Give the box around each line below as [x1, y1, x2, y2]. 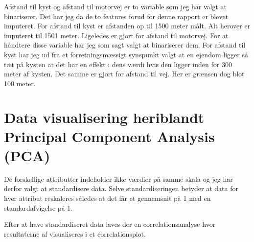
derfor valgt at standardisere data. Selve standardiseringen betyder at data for [4, 183, 238, 194]
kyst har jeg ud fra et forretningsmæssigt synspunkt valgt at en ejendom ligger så [4, 49, 248, 59]
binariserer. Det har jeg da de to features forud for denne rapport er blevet [4, 11, 229, 21]
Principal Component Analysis [4, 126, 215, 146]
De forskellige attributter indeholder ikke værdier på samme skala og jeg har [4, 173, 233, 184]
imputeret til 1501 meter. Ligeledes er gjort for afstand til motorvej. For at [4, 30, 229, 40]
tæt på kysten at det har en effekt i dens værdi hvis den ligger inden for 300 [4, 59, 232, 69]
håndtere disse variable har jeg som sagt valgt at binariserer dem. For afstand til [4, 40, 246, 50]
